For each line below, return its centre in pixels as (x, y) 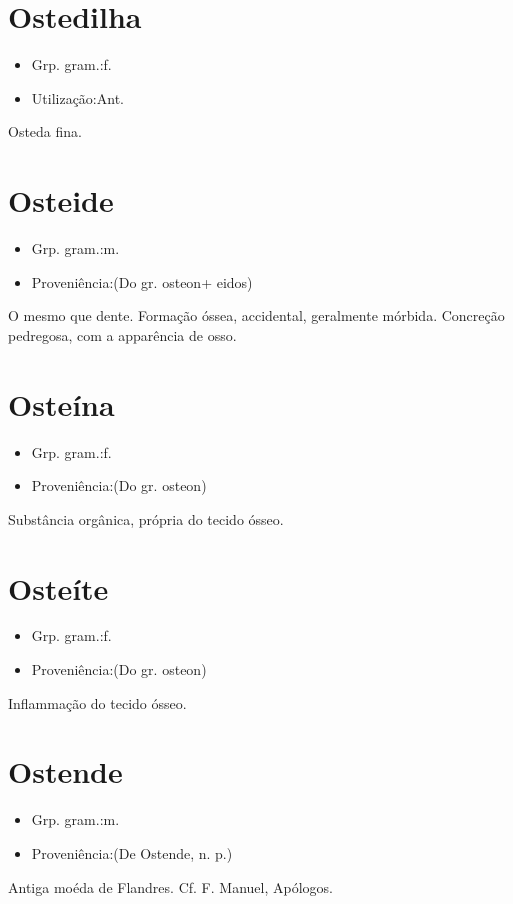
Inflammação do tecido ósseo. (97, 702)
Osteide (61, 200)
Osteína (61, 403)
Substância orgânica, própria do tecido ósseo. (146, 518)
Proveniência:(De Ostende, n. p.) (132, 852)
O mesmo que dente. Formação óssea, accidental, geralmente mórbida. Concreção (256, 315)
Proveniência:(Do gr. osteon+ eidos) (142, 281)
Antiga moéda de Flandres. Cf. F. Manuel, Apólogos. (170, 886)
